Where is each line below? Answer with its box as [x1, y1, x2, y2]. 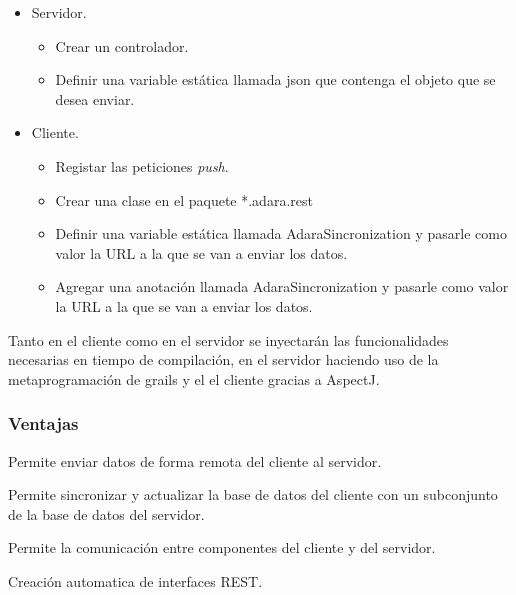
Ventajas [8, 411, 79, 436]
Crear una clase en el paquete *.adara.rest [55, 189, 313, 210]
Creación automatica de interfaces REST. [8, 570, 263, 591]
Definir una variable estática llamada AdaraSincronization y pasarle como [55, 223, 507, 244]
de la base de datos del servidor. [8, 503, 205, 524]
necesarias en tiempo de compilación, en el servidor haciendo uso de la [8, 349, 439, 370]
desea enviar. [55, 88, 135, 109]
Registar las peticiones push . [55, 155, 229, 176]
